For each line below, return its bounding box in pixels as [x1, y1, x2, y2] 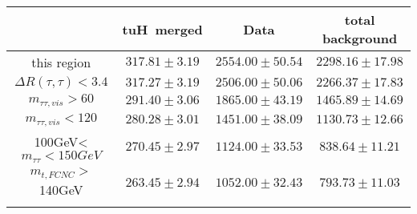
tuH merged [122, 19, 203, 38]
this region [31, 53, 91, 71]
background [322, 29, 398, 47]
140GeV [39, 180, 83, 199]
